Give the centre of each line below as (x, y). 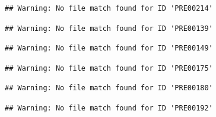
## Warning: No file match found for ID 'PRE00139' (109, 28)
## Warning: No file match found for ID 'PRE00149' (109, 48)
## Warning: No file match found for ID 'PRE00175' (109, 68)
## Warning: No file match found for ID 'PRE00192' (109, 108)
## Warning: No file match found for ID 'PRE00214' (109, 8)
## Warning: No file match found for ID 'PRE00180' (109, 88)
